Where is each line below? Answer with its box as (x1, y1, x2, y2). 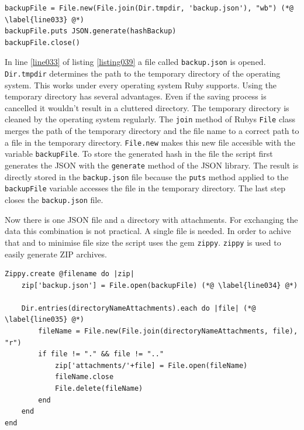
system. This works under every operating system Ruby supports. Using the (5, 78, 277, 91)
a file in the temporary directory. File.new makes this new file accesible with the (5, 136, 296, 148)
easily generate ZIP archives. (5, 247, 108, 260)
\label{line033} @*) (5, 15, 85, 24)
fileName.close (54, 373, 114, 381)
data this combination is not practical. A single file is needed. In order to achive (5, 225, 291, 237)
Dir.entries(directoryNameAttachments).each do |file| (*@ (21, 304, 256, 312)
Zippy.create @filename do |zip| (5, 270, 134, 278)
